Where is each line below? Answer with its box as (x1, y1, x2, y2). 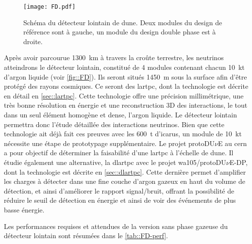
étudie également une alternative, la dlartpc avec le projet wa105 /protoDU (4, 157, 226, 167)
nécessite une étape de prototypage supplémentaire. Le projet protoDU (4, 138, 215, 148)
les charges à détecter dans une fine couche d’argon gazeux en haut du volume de (4, 176, 245, 186)
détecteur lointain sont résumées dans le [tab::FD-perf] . (4, 230, 168, 241)
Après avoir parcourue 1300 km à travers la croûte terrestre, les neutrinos (4, 52, 224, 63)
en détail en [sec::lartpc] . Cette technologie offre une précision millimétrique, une (4, 90, 244, 100)
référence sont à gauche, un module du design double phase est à (23, 27, 216, 37)
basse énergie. (4, 204, 45, 214)
